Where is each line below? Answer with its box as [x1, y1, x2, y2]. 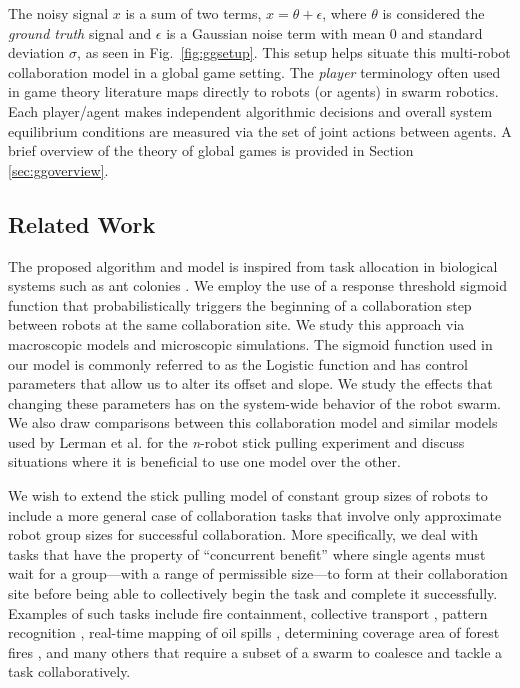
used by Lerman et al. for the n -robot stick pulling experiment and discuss [8, 431, 465, 452]
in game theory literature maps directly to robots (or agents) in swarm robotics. [8, 81, 499, 102]
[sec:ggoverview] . [8, 159, 109, 180]
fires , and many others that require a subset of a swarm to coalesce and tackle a [8, 641, 503, 662]
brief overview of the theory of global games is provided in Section [8, 140, 414, 161]
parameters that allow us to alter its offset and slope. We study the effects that [8, 373, 493, 394]
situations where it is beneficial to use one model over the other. [8, 451, 401, 472]
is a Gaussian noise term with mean [166, 22, 386, 43]
